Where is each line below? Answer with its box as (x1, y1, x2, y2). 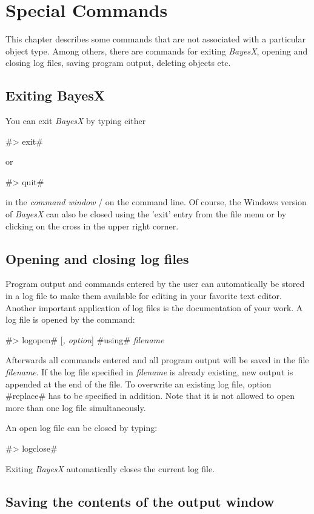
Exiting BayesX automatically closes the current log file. (5, 462, 215, 475)
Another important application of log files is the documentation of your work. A (5, 301, 303, 314)
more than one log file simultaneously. (5, 401, 146, 414)
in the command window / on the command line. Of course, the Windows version (5, 196, 307, 208)
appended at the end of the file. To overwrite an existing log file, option (5, 377, 272, 390)
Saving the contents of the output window (5, 492, 275, 510)
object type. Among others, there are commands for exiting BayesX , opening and (5, 44, 308, 57)
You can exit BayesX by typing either (5, 114, 146, 127)
